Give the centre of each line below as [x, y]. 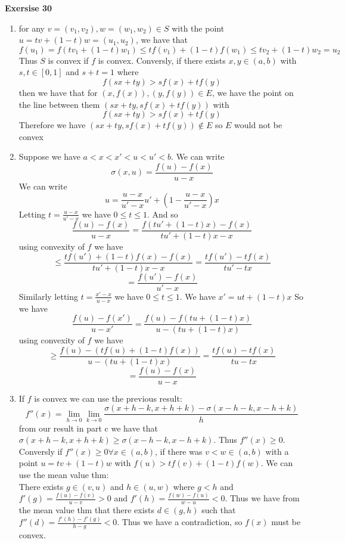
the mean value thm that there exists [87, 510]
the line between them [59, 104]
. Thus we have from [262, 498]
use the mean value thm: [64, 474]
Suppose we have [49, 156]
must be [286, 522]
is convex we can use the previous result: [108, 398]
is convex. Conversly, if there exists [162, 60]
